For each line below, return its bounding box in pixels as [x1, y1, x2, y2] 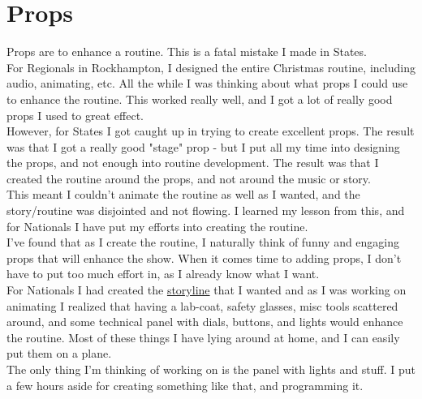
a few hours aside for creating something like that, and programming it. [6, 376, 364, 393]
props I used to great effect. [6, 106, 144, 123]
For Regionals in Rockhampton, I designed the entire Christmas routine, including [6, 58, 416, 75]
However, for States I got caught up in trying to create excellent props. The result [6, 122, 415, 139]
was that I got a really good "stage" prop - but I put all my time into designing [6, 138, 400, 155]
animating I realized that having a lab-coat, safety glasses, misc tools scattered [6, 297, 398, 314]
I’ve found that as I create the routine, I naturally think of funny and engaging [6, 234, 400, 251]
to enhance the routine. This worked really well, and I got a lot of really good [6, 90, 393, 107]
